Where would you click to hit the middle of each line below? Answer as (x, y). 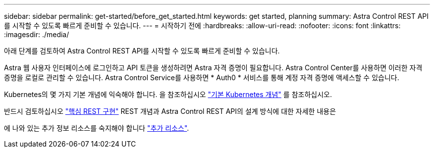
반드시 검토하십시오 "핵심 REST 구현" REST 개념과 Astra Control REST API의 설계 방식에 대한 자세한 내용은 (170, 111)
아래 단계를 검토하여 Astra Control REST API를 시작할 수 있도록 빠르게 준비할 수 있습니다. (142, 51)
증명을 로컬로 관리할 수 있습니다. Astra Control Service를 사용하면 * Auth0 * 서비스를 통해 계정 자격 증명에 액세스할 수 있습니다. (202, 77)
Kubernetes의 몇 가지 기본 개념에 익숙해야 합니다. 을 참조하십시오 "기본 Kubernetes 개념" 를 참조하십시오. (168, 94)
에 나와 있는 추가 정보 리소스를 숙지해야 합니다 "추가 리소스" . (97, 128)
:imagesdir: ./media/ (37, 34)
